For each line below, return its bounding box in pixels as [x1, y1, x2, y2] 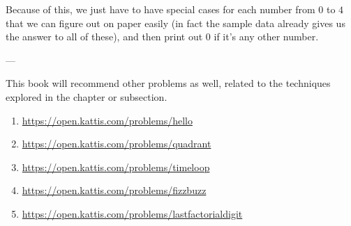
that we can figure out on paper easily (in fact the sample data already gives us [6, 15, 345, 30]
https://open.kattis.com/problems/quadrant [22, 136, 211, 151]
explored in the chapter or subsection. [6, 89, 167, 104]
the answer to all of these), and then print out [6, 29, 203, 44]
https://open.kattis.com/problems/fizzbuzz [22, 183, 207, 197]
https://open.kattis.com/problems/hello [22, 113, 193, 127]
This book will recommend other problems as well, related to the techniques [6, 76, 331, 90]
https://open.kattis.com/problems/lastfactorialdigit [22, 206, 243, 220]
